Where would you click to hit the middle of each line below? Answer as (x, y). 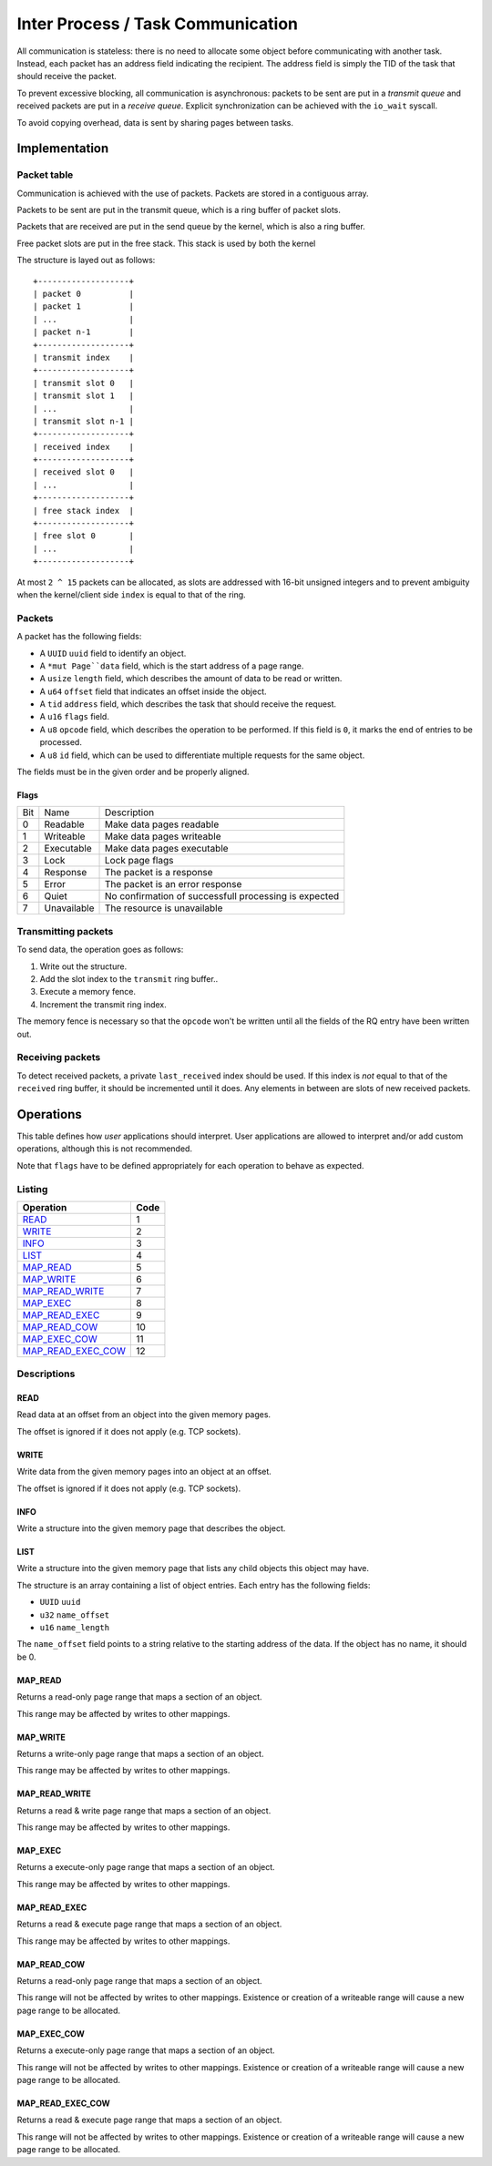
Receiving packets (59, 1057)
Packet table (45, 175)
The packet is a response (159, 873)
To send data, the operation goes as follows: (100, 950)
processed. (61, 742)
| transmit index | (84, 357)
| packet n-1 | (84, 332)
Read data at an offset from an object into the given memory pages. (144, 1415)
